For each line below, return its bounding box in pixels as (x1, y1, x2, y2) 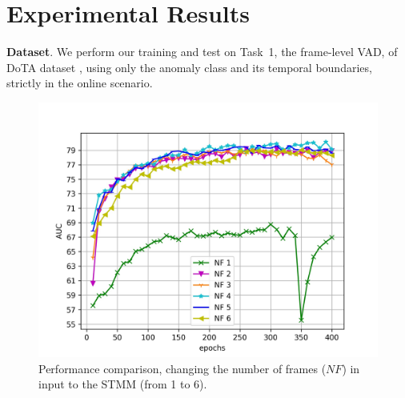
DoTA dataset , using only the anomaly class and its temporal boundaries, (6, 58, 372, 75)
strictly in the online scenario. (6, 74, 153, 91)
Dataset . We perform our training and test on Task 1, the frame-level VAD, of (6, 43, 398, 60)
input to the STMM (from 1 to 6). (38, 376, 207, 392)
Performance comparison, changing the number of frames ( (38, 360, 327, 376)
